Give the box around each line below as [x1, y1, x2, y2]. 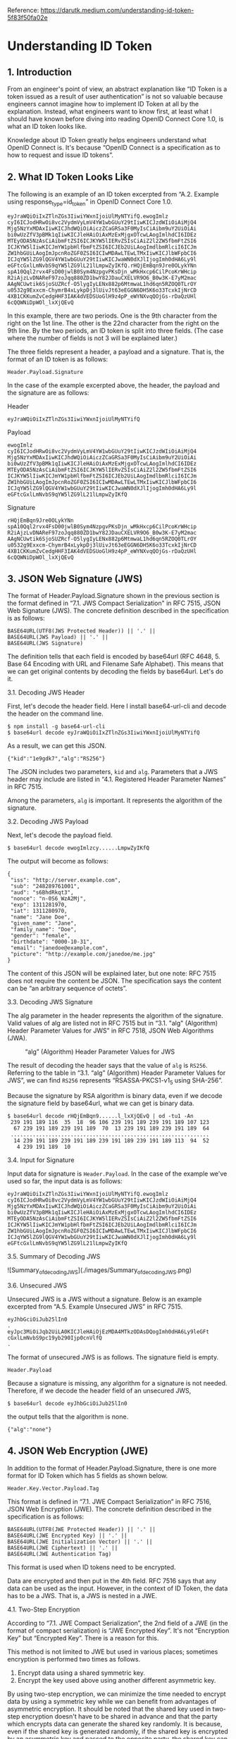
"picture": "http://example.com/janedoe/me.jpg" [10, 951, 156, 958]
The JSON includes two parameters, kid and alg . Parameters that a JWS [7, 768, 218, 776]
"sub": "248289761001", [10, 883, 80, 890]
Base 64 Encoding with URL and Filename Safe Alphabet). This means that [7, 660, 224, 668]
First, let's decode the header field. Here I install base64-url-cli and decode [7, 702, 227, 711]
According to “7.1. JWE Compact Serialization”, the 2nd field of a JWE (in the [7, 1619, 228, 1627]
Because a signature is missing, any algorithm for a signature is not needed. [7, 1379, 228, 1388]
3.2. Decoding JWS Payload [7, 817, 89, 826]
